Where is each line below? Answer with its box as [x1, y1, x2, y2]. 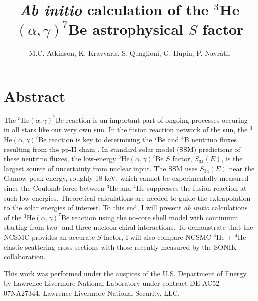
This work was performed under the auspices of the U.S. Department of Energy [4, 268, 247, 278]
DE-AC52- [190, 278, 222, 288]
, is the [221, 153, 243, 164]
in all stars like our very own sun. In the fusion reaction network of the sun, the [4, 124, 248, 135]
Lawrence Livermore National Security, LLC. [43, 287, 180, 298]
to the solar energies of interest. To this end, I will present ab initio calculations [4, 202, 248, 213]
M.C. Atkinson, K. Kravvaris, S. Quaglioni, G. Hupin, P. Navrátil [29, 48, 230, 58]
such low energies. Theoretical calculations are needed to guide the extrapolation [4, 192, 251, 203]
